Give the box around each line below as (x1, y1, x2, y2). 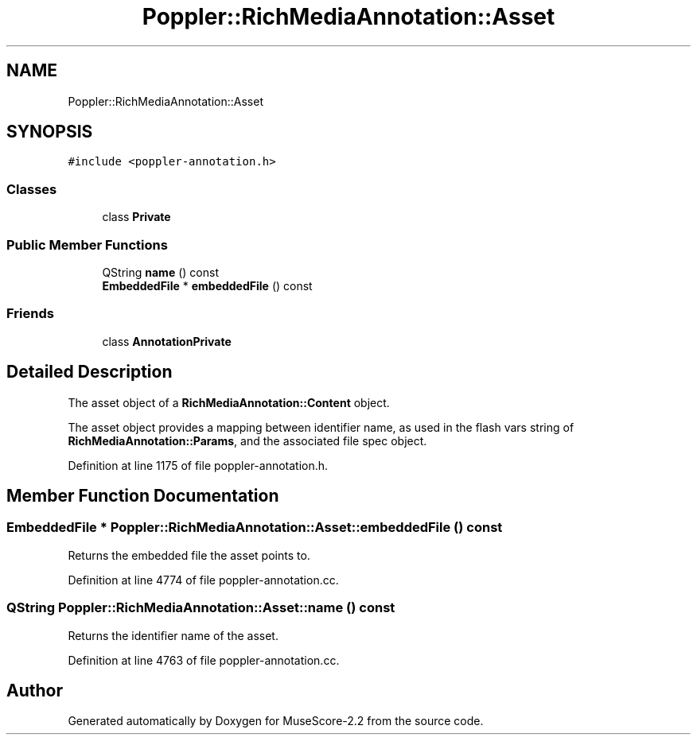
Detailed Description (6, 362, 173, 382)
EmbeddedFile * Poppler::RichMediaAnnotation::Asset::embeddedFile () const (6, 519, 503, 536)
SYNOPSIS (6, 122, 93, 142)
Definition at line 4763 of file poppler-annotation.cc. (68, 653, 340, 667)
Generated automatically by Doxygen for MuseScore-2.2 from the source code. (68, 714, 484, 728)
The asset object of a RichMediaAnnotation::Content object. (68, 395, 390, 409)
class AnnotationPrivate (102, 334, 232, 348)
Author (6, 680, 63, 700)
